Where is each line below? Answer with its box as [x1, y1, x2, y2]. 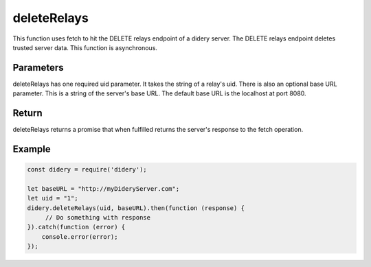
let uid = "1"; [27, 194, 78, 202]
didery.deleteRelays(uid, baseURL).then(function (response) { [27, 204, 245, 212]
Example [12, 143, 51, 154]
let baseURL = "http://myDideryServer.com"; [27, 185, 180, 192]
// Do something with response [45, 213, 151, 222]
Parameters [12, 62, 64, 73]
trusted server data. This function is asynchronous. [12, 43, 158, 51]
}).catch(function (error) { [27, 223, 126, 231]
